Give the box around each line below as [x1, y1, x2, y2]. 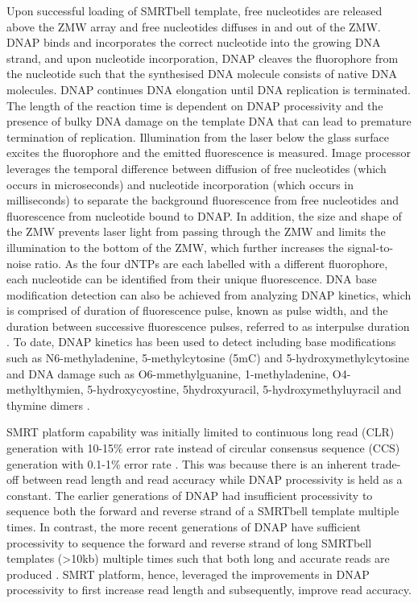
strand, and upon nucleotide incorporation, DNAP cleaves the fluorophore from [6, 49, 399, 66]
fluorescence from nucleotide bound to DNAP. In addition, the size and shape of [6, 207, 402, 224]
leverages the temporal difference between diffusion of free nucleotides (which [6, 159, 387, 176]
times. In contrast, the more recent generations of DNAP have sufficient [6, 518, 361, 535]
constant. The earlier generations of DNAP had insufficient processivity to [6, 486, 373, 503]
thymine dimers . [6, 396, 90, 413]
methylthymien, [6, 381, 84, 398]
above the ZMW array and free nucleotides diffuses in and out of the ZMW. [6, 18, 381, 35]
